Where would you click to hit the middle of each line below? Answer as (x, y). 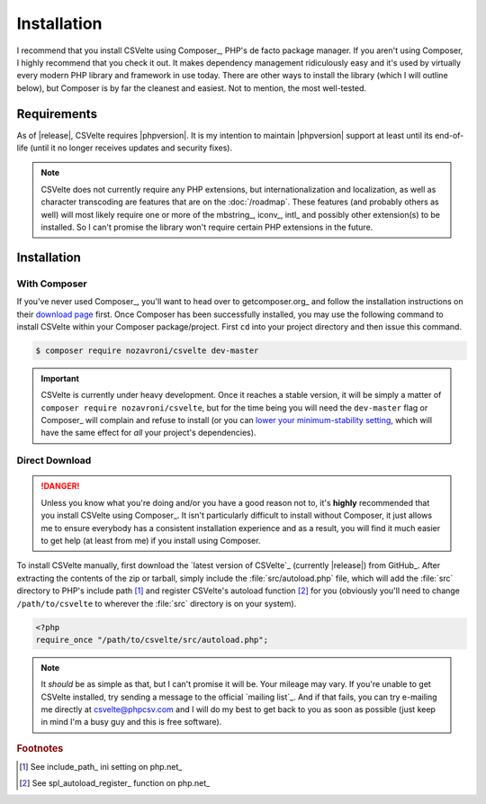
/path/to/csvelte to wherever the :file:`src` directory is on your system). (157, 603)
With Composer (52, 284)
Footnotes (40, 748)
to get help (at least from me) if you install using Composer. (151, 540)
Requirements (57, 114)
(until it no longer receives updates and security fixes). (131, 148)
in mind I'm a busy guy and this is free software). (131, 722)
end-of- (450, 135)
